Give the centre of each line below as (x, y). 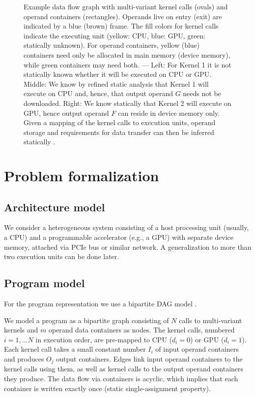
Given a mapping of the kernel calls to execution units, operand (120, 122)
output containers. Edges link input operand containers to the (149, 359)
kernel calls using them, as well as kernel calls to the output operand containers (124, 369)
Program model (44, 283)
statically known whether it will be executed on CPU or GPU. (118, 74)
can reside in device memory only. (169, 113)
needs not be (202, 93)
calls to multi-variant (211, 320)
